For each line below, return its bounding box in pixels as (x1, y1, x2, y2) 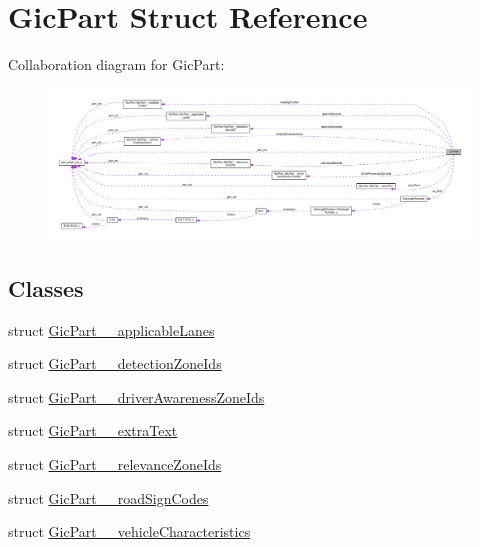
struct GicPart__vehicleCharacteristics (8, 521, 251, 542)
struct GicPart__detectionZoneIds (8, 353, 222, 374)
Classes (8, 272, 84, 303)
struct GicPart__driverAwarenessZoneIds (8, 386, 265, 407)
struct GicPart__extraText (8, 420, 178, 441)
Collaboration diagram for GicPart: (8, 54, 225, 75)
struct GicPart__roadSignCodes (8, 487, 209, 508)
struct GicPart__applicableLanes (8, 319, 215, 340)
